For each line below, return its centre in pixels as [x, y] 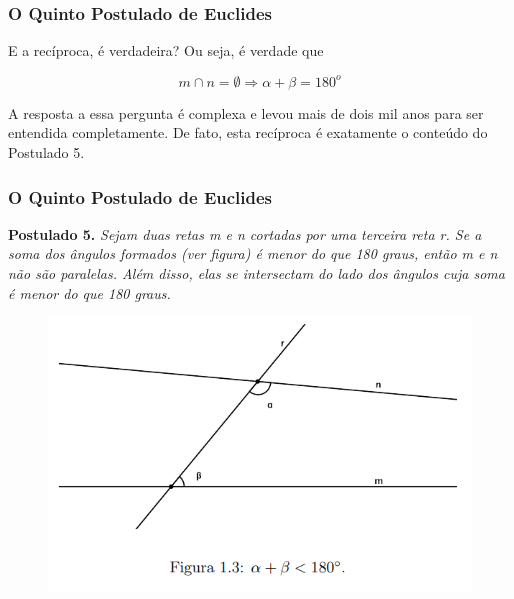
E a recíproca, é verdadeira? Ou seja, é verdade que [166, 50]
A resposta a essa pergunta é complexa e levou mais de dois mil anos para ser [246, 112]
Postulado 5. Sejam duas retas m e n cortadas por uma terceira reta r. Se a [245, 233]
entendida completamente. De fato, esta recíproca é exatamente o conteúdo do [248, 132]
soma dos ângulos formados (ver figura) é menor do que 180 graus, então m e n [253, 253]
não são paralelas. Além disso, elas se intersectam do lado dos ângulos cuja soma [256, 273]
